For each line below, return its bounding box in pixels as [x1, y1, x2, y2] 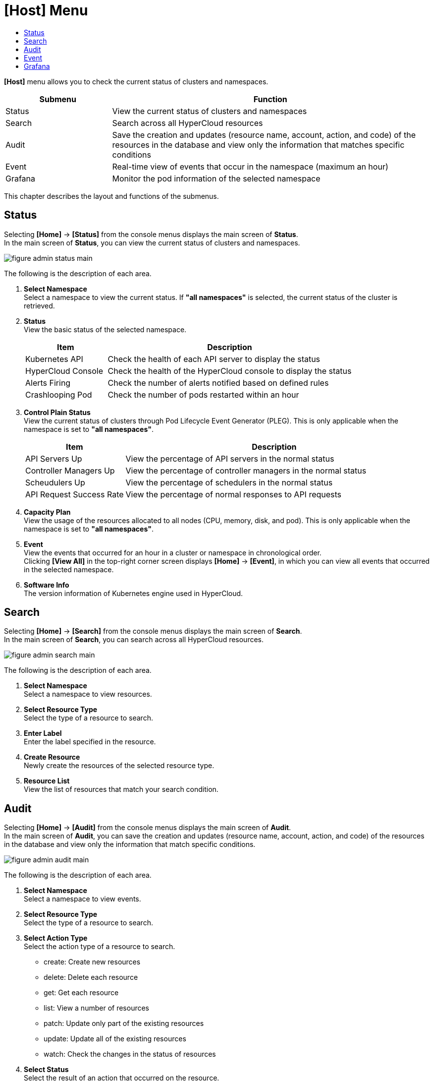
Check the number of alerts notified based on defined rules [108, 377, 329, 388]
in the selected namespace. [24, 565, 114, 574]
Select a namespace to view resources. [24, 690, 152, 699]
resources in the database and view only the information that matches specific [112, 139, 405, 150]
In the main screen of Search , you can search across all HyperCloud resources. [4, 635, 264, 644]
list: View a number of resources [44, 1004, 149, 1013]
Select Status [24, 1065, 69, 1074]
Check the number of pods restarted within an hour [108, 389, 299, 400]
